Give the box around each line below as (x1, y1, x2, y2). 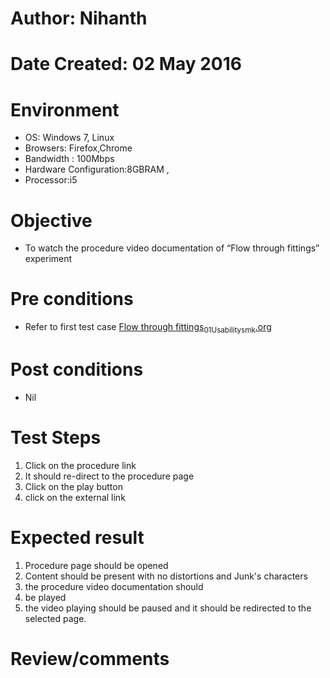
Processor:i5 (24, 174, 78, 186)
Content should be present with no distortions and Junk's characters (24, 570, 308, 582)
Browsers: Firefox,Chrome (24, 142, 133, 154)
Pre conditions (10, 288, 134, 311)
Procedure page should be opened (24, 559, 169, 571)
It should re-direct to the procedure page (24, 470, 195, 482)
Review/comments (10, 647, 170, 670)
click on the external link (24, 491, 126, 503)
